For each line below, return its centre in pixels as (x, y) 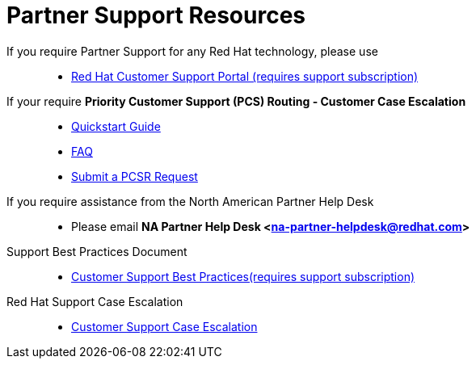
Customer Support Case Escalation (164, 326)
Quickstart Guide (116, 126)
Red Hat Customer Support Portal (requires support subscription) (245, 76)
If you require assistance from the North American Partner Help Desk (190, 201)
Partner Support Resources (156, 15)
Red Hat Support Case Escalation (95, 301)
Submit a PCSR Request (135, 176)
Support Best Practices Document (97, 251)
